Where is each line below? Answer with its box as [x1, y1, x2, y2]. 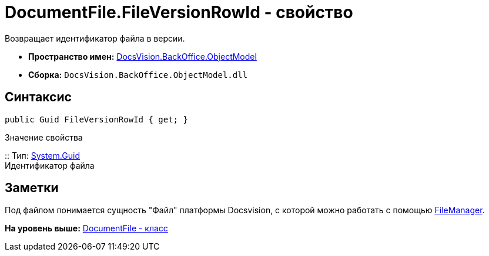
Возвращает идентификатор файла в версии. [5, 33, 185, 43]
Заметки [5, 180, 59, 196]
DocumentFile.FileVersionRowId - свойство [5, 2, 353, 22]
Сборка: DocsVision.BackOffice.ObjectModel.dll [28, 69, 248, 80]
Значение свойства [5, 132, 83, 142]
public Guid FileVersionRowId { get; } [5, 114, 188, 124]
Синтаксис [5, 90, 72, 105]
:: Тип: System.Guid [5, 150, 80, 161]
